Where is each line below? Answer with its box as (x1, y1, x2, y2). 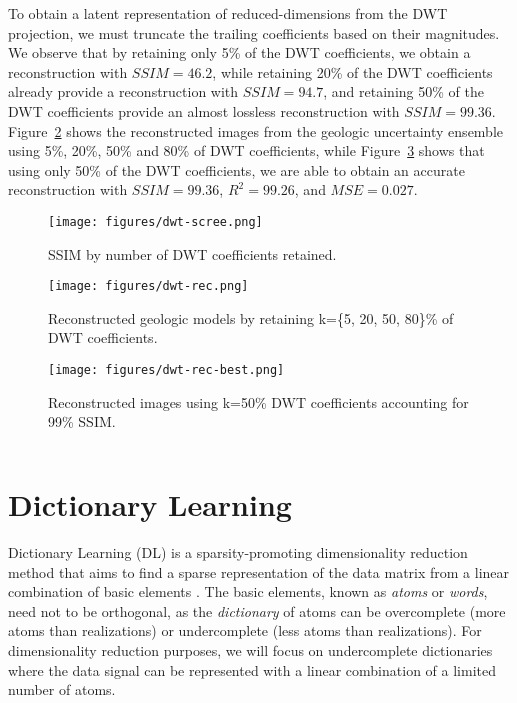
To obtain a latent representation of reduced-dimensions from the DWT (8, 3, 448, 23)
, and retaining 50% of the (323, 81, 484, 102)
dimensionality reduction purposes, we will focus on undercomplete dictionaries (8, 639, 493, 660)
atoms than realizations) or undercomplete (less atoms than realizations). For (8, 620, 482, 641)
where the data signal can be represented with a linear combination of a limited (8, 659, 496, 680)
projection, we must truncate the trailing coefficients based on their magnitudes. (8, 22, 500, 43)
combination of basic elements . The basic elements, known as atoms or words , (8, 581, 488, 602)
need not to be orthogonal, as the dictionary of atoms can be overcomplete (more (8, 600, 506, 621)
